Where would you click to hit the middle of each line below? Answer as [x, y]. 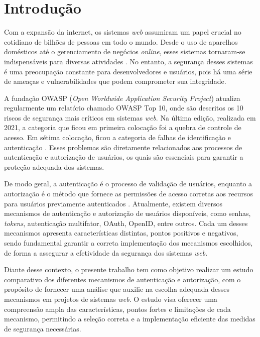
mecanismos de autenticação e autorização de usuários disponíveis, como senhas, [127, 213]
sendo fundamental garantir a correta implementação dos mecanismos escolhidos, [128, 243]
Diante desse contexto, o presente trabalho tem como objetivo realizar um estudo [129, 269]
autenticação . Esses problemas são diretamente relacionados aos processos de [123, 147]
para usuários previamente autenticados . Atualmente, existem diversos [113, 203]
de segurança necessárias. [43, 328]
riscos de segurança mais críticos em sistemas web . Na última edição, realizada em [130, 117]
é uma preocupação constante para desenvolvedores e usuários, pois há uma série [128, 71]
